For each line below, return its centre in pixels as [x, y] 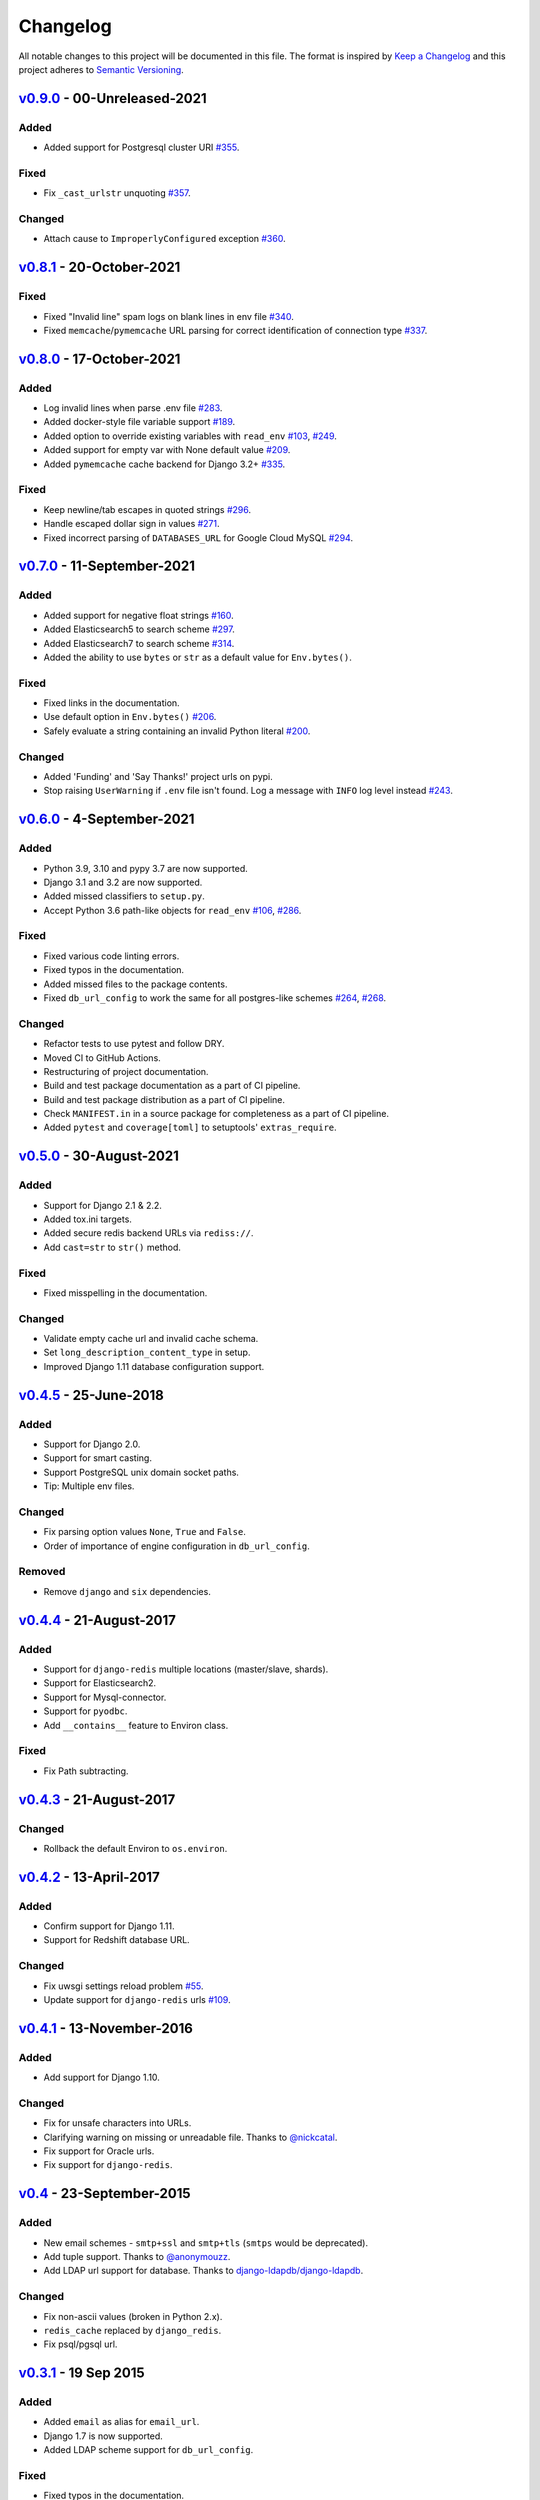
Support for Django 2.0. [92, 1444]
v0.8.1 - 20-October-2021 [99, 267]
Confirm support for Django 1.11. [109, 1926]
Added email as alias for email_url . [121, 2422]
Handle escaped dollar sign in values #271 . [131, 524]
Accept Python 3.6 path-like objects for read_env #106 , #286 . [172, 910]
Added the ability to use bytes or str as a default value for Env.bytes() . [197, 657]
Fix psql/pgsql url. [80, 2344]
